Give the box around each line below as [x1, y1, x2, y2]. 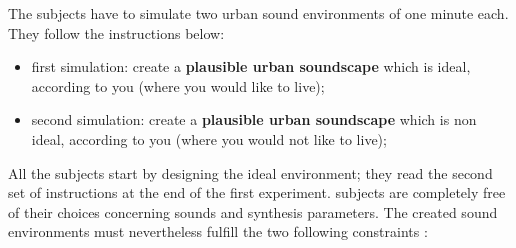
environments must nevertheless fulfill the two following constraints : [8, 221, 428, 242]
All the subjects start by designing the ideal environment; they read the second [8, 162, 493, 183]
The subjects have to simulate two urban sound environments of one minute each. [8, 3, 509, 23]
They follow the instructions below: [8, 22, 225, 43]
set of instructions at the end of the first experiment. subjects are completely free [8, 182, 506, 203]
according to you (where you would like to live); [31, 75, 325, 96]
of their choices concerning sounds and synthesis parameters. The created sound [8, 201, 498, 222]
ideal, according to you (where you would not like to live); [31, 128, 387, 149]
